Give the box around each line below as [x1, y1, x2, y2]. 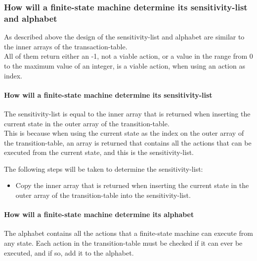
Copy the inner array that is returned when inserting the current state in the [15, 180, 249, 190]
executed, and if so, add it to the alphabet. [4, 247, 134, 258]
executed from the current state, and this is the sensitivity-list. [4, 147, 194, 157]
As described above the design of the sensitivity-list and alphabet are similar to [4, 32, 245, 42]
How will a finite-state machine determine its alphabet [4, 209, 194, 220]
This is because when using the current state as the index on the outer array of [4, 128, 244, 138]
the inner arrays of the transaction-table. [4, 41, 128, 51]
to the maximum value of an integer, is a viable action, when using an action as [4, 60, 245, 71]
